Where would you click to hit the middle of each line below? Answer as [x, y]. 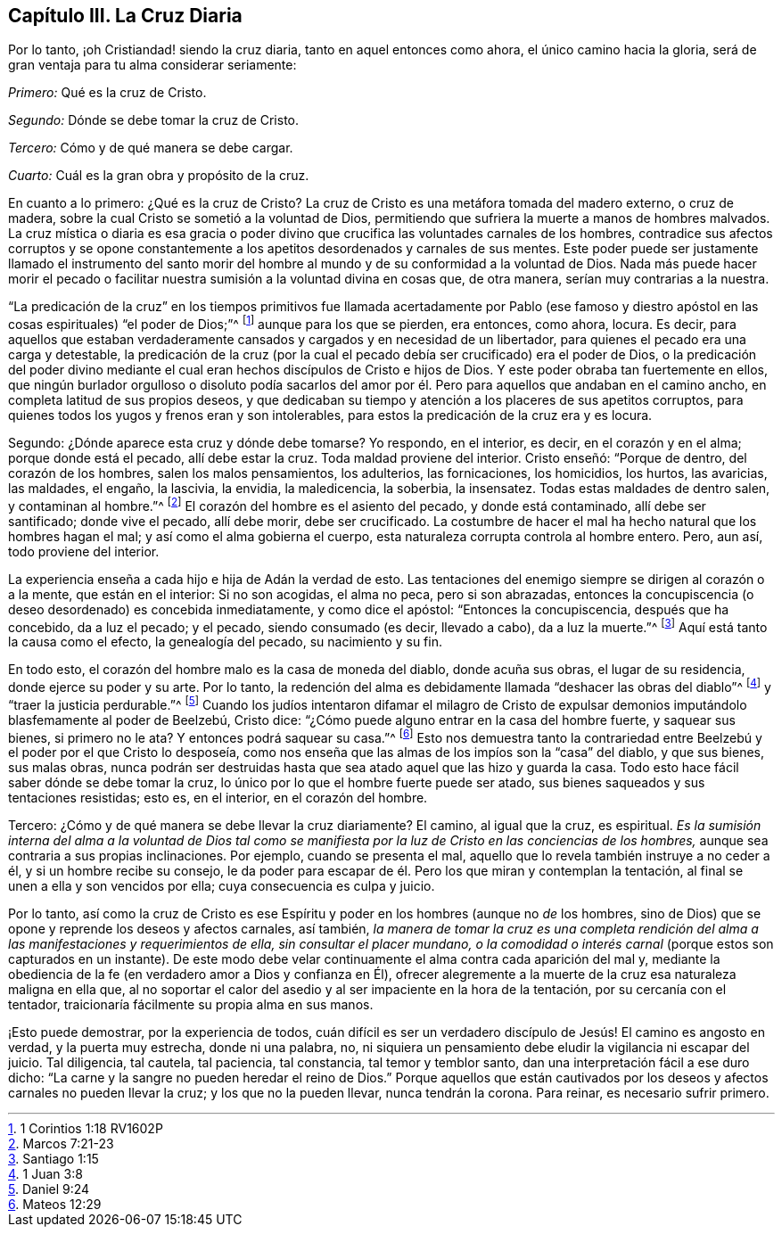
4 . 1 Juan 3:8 [45, 1174]
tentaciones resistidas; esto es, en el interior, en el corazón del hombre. [218, 798]
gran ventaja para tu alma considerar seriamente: [152, 65]
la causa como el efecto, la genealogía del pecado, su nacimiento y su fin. [225, 642]
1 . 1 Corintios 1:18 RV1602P [86, 1129]
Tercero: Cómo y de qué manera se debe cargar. [151, 148]
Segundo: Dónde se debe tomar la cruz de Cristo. [154, 120]
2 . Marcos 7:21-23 [61, 1144]
